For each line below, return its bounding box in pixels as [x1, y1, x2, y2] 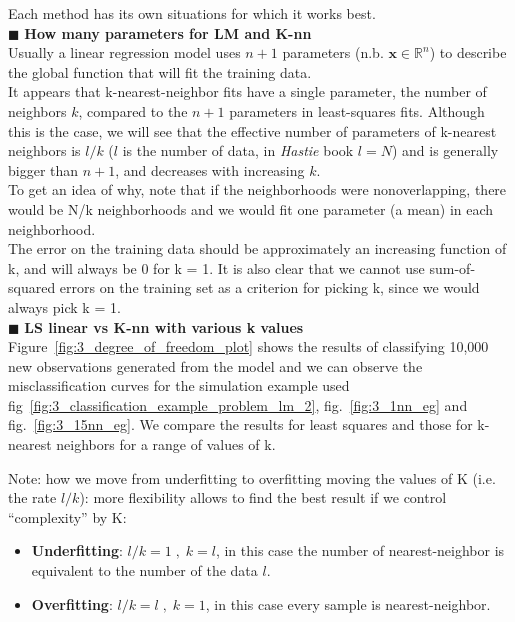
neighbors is [8, 140, 81, 161]
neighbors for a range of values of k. [56, 434, 276, 455]
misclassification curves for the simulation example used [8, 375, 350, 396]
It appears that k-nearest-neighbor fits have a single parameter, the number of [8, 81, 487, 102]
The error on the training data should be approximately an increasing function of [8, 238, 507, 259]
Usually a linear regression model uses [8, 42, 241, 63]
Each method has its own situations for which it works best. [8, 3, 376, 23]
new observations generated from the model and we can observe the [8, 355, 423, 376]
